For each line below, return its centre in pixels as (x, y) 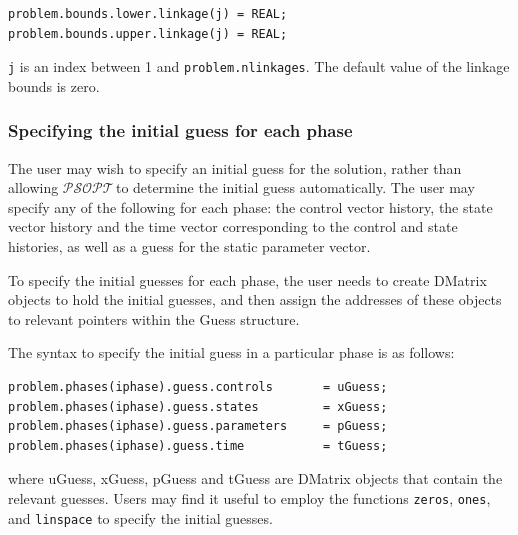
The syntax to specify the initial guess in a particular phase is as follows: (231, 352)
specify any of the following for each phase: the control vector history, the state (250, 206)
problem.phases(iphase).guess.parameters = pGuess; (198, 426)
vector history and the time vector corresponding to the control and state (233, 226)
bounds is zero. (54, 85)
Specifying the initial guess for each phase (180, 130)
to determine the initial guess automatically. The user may (295, 187)
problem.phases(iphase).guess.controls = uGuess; (198, 387)
